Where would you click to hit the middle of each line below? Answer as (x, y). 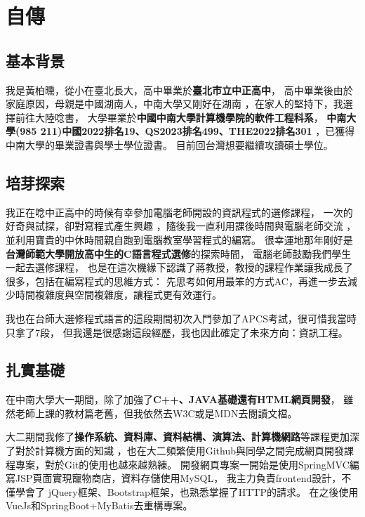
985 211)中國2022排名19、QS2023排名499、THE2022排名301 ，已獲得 (187, 131)
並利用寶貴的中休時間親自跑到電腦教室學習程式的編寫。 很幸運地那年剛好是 (179, 239)
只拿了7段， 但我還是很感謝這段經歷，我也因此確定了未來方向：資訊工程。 (177, 332)
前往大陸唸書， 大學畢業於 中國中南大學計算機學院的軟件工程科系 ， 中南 (181, 117)
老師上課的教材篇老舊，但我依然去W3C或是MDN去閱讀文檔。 (156, 413)
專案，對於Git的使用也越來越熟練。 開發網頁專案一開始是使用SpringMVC (182, 464)
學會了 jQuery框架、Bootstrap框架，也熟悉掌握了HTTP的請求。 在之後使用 (187, 491)
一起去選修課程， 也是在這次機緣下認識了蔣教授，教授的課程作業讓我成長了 (179, 267)
